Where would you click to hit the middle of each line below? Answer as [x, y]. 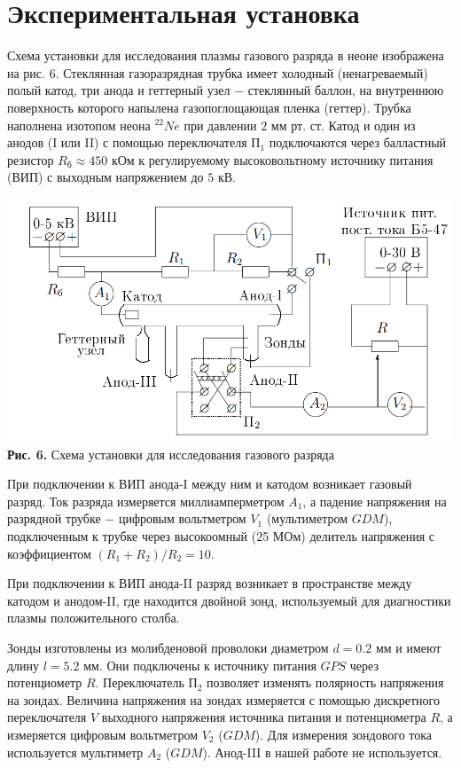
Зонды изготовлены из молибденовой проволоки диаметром [168, 647]
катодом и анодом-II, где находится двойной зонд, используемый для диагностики [229, 600]
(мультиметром [307, 518]
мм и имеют [408, 647]
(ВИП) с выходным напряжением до [105, 177]
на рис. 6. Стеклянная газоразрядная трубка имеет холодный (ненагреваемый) [218, 72]
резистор [31, 159]
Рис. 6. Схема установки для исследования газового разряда [171, 454]
